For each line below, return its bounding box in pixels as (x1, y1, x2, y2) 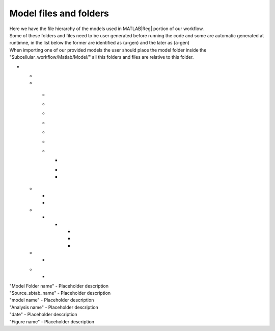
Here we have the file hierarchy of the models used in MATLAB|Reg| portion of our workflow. (9, 26, 204, 32)
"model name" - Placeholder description (9, 297, 94, 303)
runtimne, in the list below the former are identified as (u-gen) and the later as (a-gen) (9, 40, 190, 46)
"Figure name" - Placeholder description (9, 318, 94, 324)
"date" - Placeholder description (9, 312, 77, 318)
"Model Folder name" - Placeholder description (9, 282, 109, 289)
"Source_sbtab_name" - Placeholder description (9, 290, 111, 296)
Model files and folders (9, 8, 109, 19)
